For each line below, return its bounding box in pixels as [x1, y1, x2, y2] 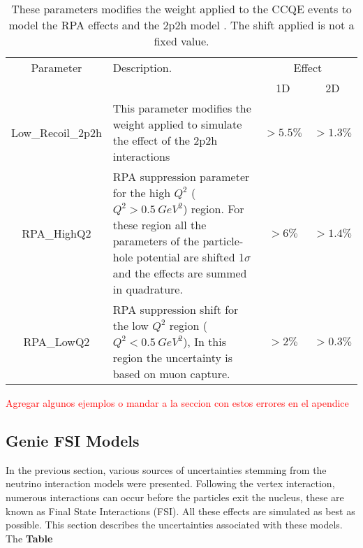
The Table [6, 531, 53, 545]
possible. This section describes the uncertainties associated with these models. [6, 517, 343, 532]
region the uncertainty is [112, 349, 233, 366]
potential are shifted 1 [136, 249, 244, 265]
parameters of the [112, 233, 200, 249]
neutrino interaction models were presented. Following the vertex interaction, [6, 476, 335, 491]
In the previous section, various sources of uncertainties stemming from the [6, 462, 327, 477]
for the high [112, 185, 171, 201]
